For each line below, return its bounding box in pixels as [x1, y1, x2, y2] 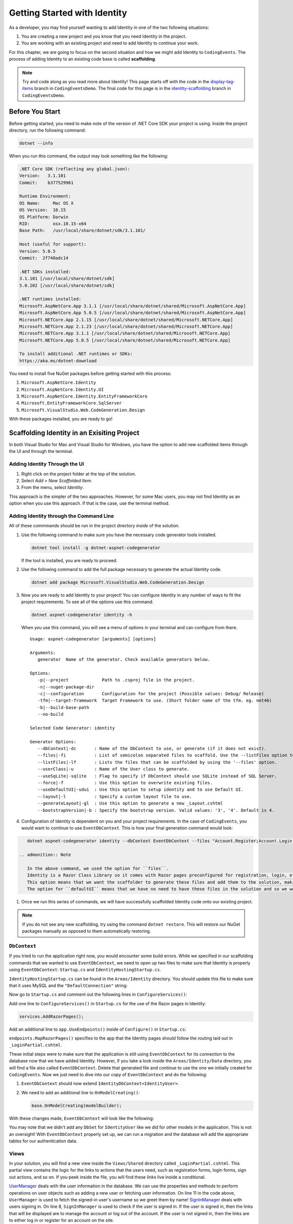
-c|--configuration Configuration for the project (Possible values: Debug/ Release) [37, 691, 265, 696]
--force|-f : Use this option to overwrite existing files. [37, 780, 213, 785]
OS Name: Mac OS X [19, 200, 74, 206]
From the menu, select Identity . [21, 485, 84, 491]
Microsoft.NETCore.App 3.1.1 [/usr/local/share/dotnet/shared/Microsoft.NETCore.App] [19, 330, 230, 336]
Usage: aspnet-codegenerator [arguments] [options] [30, 636, 156, 641]
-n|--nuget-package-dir [37, 684, 95, 690]
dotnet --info [19, 140, 53, 146]
